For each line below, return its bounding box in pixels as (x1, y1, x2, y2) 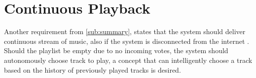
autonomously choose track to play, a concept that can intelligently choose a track (4, 55, 253, 65)
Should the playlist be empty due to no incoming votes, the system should (4, 45, 228, 56)
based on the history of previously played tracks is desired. (4, 64, 181, 75)
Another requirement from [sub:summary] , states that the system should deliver (4, 26, 246, 37)
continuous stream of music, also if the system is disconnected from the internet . (4, 36, 249, 46)
